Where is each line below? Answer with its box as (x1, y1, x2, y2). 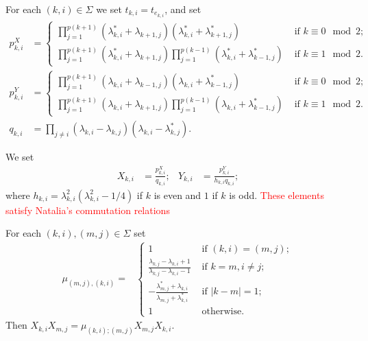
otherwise (201, 306, 242, 316)
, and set (164, 2, 201, 16)
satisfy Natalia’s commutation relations (5, 202, 170, 217)
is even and (154, 187, 201, 202)
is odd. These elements (229, 187, 324, 202)
